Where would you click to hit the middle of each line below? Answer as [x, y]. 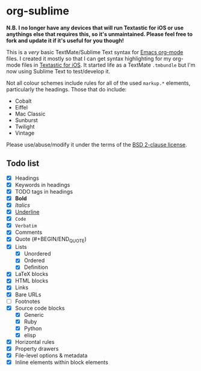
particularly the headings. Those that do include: [66, 89]
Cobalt [23, 101]
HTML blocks [32, 281]
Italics [22, 205]
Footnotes [27, 301]
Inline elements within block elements [61, 363]
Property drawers [37, 349]
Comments [29, 232]
